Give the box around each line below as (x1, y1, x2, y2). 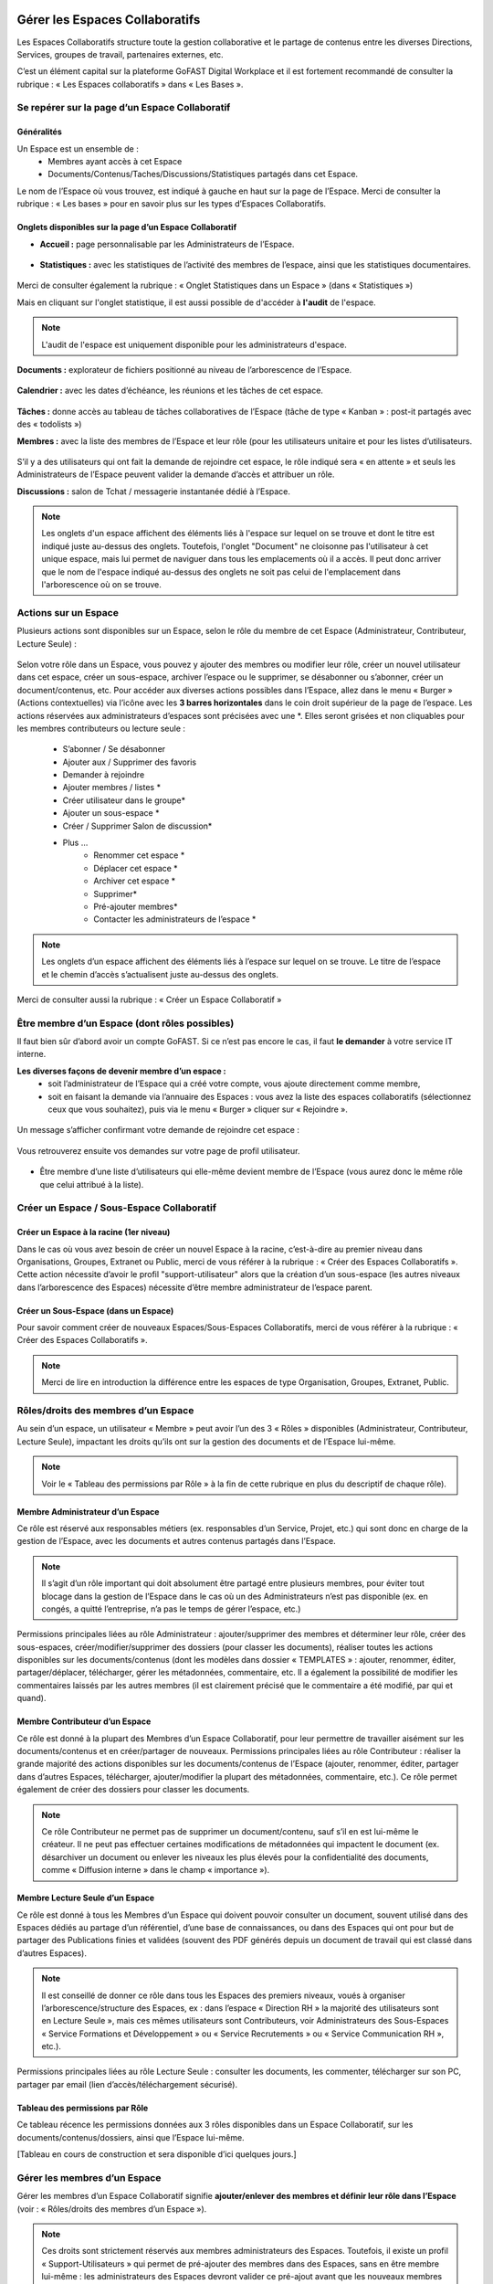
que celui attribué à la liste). (39, 1179, 144, 1190)
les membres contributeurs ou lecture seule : (16, 723, 186, 734)
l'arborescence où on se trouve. (41, 579, 162, 590)
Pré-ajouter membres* (93, 901, 178, 912)
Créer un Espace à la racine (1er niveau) (16, 1227, 171, 1238)
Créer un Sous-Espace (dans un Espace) (16, 1305, 174, 1316)
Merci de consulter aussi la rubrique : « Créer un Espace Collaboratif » (16, 994, 282, 1005)
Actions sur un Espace (16, 606, 119, 619)
